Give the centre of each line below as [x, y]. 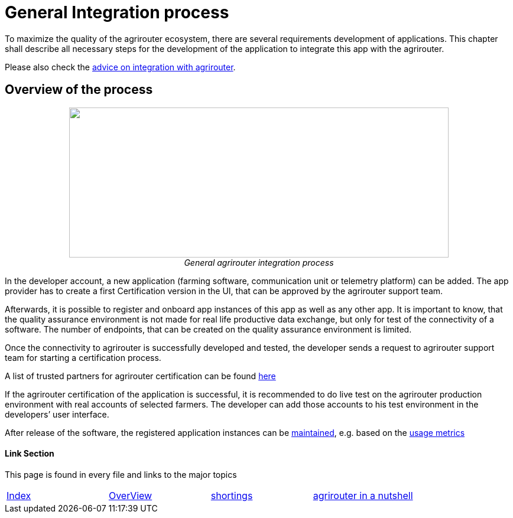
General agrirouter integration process [259, 262]
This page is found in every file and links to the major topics [121, 474]
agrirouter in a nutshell [363, 495]
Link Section [30, 454]
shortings [232, 495]
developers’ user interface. [57, 414]
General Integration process [117, 12]
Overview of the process [79, 90]
